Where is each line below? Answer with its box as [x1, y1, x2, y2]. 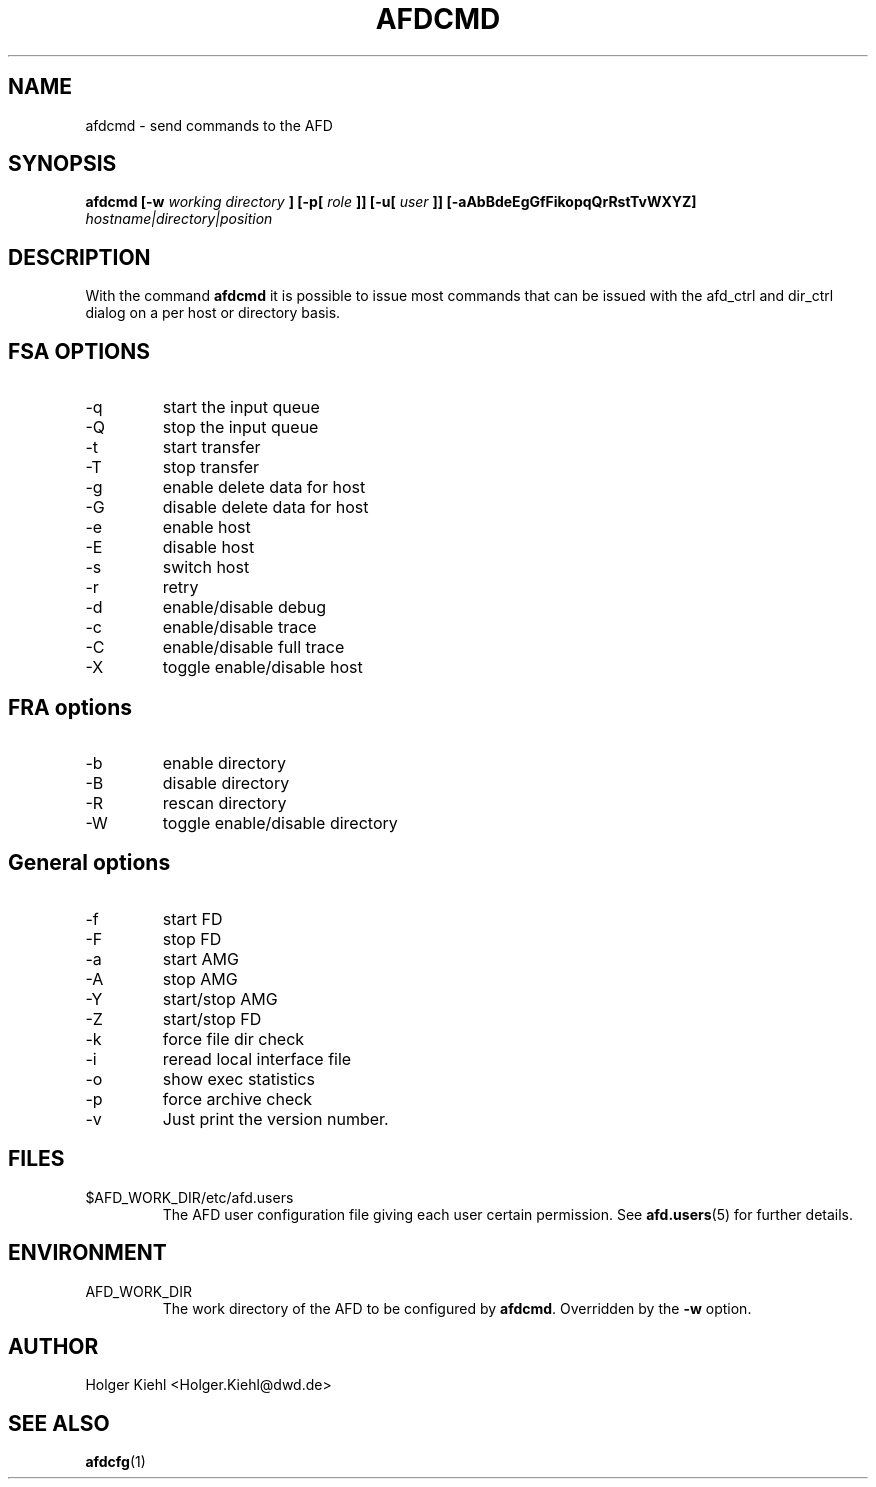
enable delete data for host [162, 477, 366, 498]
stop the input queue [162, 417, 319, 438]
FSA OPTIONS [8, 338, 151, 364]
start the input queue [162, 397, 320, 418]
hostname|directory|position [85, 210, 273, 228]
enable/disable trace [162, 617, 317, 638]
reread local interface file [162, 1048, 352, 1069]
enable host [162, 517, 251, 538]
